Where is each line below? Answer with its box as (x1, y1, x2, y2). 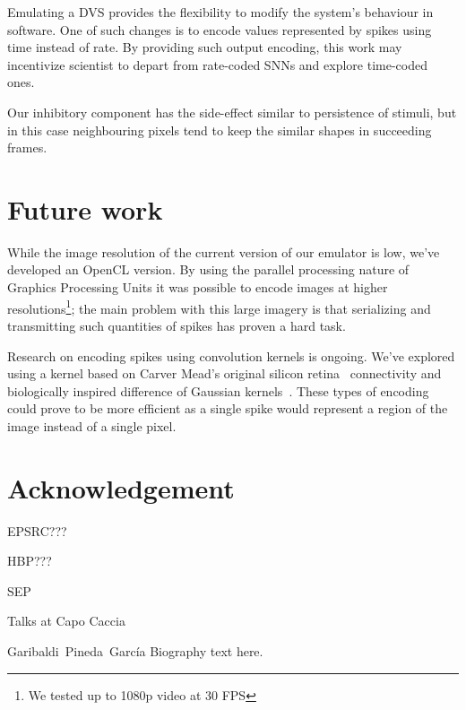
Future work (7, 190, 163, 227)
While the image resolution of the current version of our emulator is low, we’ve (7, 242, 440, 261)
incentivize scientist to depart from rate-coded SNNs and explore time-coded (7, 55, 427, 74)
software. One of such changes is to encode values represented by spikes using (7, 20, 432, 39)
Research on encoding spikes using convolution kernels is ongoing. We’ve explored (7, 346, 455, 365)
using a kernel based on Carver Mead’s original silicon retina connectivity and (7, 364, 442, 383)
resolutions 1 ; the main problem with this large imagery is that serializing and (7, 296, 431, 317)
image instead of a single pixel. (7, 416, 177, 435)
